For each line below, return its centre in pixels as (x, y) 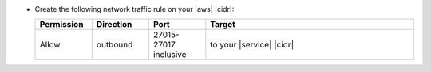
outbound (115, 45)
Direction (114, 25)
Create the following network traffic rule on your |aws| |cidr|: (134, 9)
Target (223, 25)
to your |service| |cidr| (252, 45)
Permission (61, 25)
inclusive (170, 55)
